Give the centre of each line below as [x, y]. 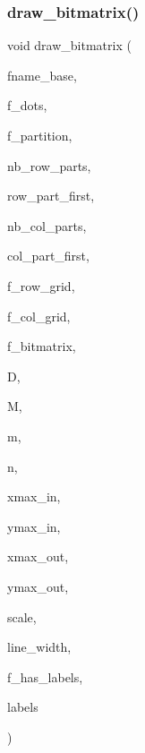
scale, [22, 616]
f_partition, [40, 135]
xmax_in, [34, 496]
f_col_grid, [39, 316]
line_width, [39, 647]
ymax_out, [38, 586]
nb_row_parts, [49, 165]
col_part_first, [48, 256]
